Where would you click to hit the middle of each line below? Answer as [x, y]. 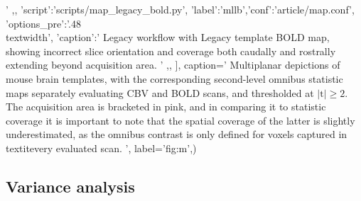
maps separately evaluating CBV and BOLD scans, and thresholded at [160, 92]
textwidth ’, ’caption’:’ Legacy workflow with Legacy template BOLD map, [168, 37]
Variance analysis [70, 186]
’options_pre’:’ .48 [43, 23]
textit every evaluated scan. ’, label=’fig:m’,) [101, 148]
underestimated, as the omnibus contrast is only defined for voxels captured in [177, 134]
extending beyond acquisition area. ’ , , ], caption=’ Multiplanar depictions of [173, 65]
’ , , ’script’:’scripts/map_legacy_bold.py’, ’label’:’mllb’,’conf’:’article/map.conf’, [180, 9]
